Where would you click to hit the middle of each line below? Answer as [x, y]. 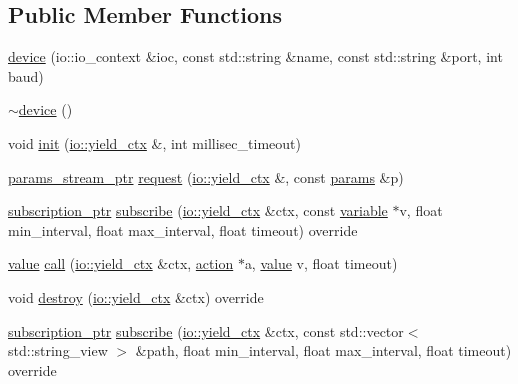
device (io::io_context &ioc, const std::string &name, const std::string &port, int [255, 56]
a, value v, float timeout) [321, 263]
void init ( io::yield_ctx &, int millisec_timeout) [154, 142]
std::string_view [58, 350]
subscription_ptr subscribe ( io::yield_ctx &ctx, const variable [198, 210]
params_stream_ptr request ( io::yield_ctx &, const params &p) [206, 176]
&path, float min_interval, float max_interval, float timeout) [323, 350]
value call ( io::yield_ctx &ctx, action [121, 263]
